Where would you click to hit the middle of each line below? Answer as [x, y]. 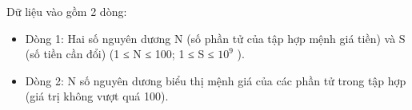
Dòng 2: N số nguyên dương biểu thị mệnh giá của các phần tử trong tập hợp [216, 80]
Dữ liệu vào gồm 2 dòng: [67, 11]
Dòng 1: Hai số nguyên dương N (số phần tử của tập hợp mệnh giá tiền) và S [215, 38]
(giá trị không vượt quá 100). [97, 96]
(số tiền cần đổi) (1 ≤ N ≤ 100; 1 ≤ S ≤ [120, 54]
